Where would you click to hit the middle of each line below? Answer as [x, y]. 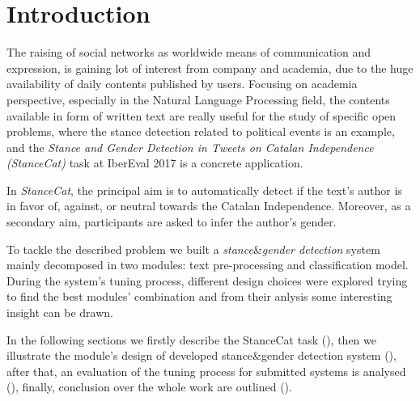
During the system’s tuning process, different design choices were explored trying [207, 280]
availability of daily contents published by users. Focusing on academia [182, 84]
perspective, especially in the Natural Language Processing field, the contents [198, 99]
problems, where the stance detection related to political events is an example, [201, 131]
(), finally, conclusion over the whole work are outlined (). [149, 387]
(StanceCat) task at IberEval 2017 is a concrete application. [155, 163]
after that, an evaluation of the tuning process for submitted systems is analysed [206, 371]
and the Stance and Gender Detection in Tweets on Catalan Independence [190, 147]
